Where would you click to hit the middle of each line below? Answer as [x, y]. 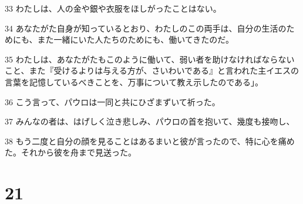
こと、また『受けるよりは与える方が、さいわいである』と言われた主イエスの [152, 70]
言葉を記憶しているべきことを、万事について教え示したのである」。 [134, 82]
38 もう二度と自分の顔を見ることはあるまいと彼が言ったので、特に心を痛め [150, 141]
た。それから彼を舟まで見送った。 [70, 152]
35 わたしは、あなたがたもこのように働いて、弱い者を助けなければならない [150, 59]
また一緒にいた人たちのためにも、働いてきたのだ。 [135, 39]
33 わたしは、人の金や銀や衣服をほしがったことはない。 [113, 8]
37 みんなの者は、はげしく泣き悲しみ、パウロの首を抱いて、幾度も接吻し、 [150, 121]
